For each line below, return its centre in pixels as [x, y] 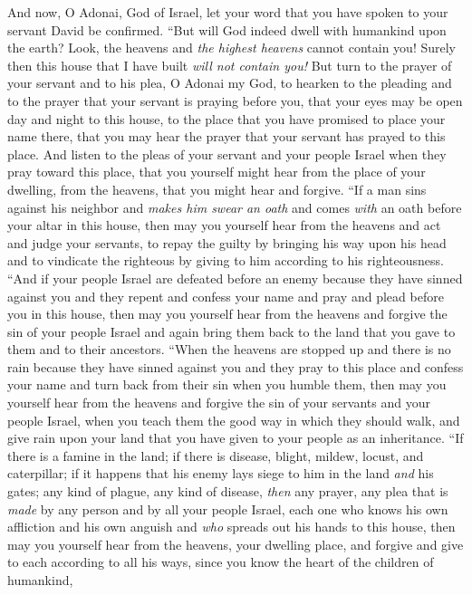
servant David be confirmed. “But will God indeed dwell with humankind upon [227, 29]
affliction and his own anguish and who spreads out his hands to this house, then [231, 527]
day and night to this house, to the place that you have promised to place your [226, 118]
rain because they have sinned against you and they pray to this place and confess [236, 366]
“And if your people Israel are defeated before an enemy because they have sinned [235, 278]
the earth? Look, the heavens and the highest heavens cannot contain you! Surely [232, 48]
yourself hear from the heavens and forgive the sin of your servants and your [219, 403]
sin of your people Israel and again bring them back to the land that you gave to [231, 331]
